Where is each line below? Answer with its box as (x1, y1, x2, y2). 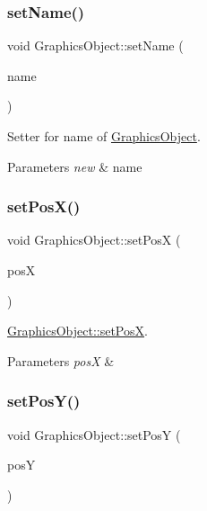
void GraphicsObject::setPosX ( (7, 230, 181, 249)
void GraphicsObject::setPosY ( (7, 425, 181, 444)
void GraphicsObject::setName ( (7, 36, 184, 55)
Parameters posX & (7, 351, 115, 370)
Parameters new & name (7, 157, 142, 175)
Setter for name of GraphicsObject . (7, 127, 201, 145)
